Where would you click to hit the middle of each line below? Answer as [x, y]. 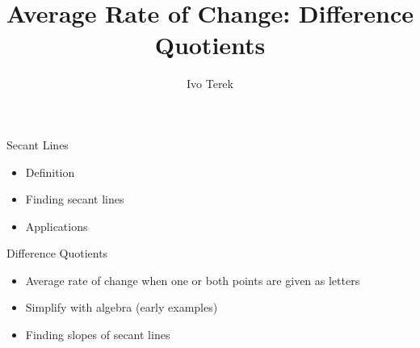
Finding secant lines [75, 199]
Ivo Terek [210, 84]
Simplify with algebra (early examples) [122, 307]
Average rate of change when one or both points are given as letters [193, 280]
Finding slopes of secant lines [98, 335]
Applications [57, 226]
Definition [50, 172]
